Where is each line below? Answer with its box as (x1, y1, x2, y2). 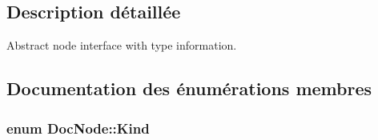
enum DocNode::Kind (6, 118, 150, 138)
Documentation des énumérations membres (6, 76, 372, 101)
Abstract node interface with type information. (6, 37, 237, 54)
